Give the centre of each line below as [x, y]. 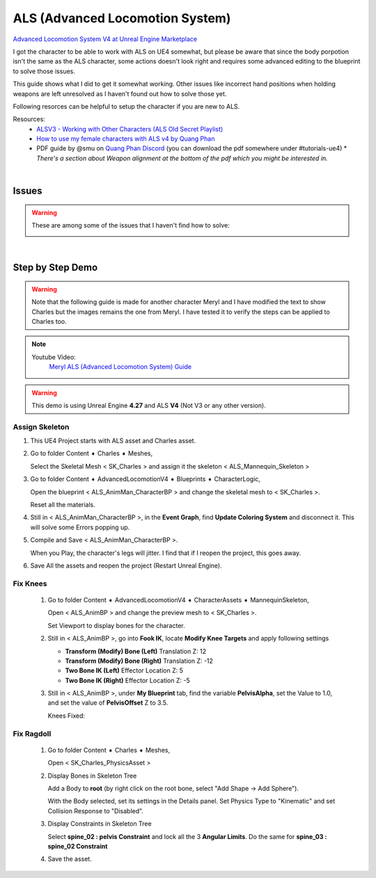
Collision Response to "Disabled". [96, 810]
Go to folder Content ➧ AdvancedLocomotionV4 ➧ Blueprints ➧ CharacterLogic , [146, 479]
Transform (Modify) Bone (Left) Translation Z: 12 [136, 651]
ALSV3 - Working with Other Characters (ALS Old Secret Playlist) [130, 129]
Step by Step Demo [55, 268]
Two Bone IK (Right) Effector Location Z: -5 [128, 680]
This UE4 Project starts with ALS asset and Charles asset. [113, 441]
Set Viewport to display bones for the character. [116, 625]
